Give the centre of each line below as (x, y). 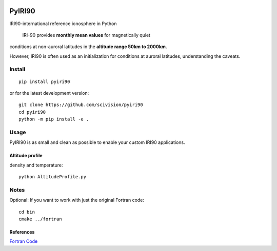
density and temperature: (36, 165)
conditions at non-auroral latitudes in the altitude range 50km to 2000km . (88, 47)
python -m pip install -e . (54, 119)
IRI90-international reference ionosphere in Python (63, 24)
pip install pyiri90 (44, 81)
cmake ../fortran (40, 219)
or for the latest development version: (49, 93)
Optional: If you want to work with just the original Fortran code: (77, 200)
